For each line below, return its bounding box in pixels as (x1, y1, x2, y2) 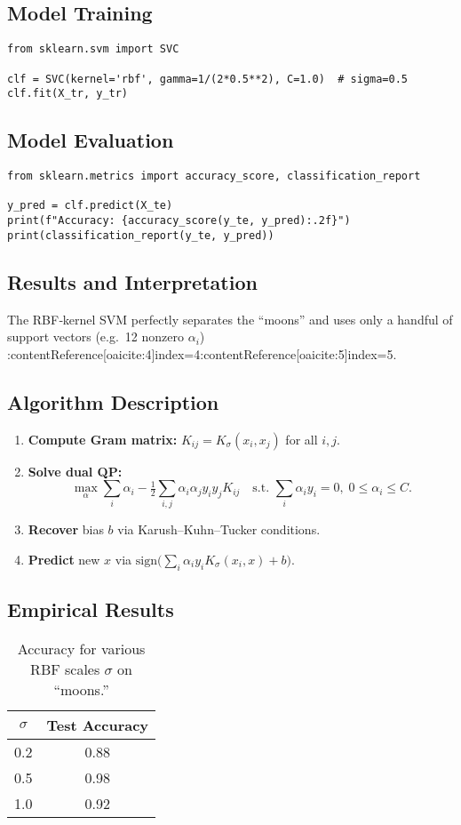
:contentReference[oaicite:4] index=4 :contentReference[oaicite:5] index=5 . (7, 344, 397, 363)
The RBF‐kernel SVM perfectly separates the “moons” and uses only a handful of (7, 309, 453, 328)
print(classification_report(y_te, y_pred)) (7, 228, 274, 242)
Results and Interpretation (7, 268, 258, 295)
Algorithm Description (7, 388, 219, 415)
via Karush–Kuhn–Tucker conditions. (117, 520, 321, 539)
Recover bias (28, 520, 104, 539)
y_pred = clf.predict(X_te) (7, 199, 173, 212)
